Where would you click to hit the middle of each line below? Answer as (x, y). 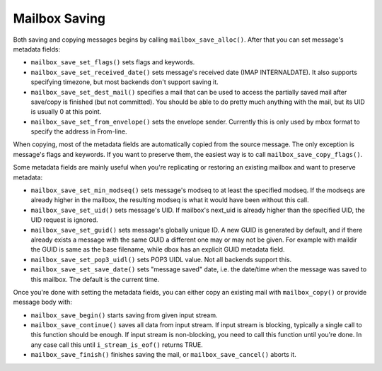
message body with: (42, 302)
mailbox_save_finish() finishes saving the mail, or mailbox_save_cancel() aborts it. (163, 355)
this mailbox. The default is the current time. (95, 279)
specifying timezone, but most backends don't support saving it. (125, 82)
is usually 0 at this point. (66, 112)
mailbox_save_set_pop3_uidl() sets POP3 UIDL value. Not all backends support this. (161, 259)
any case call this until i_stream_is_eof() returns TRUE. (117, 344)
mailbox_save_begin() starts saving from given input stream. (125, 315)
